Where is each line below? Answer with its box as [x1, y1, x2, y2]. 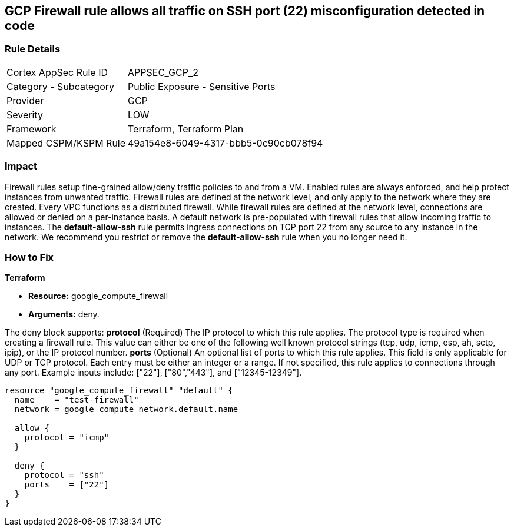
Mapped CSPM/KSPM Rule [6, 137, 126, 149]
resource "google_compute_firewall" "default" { [5, 386, 233, 396]
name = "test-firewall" [14, 395, 139, 405]
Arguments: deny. [28, 309, 100, 320]
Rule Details [5, 43, 61, 55]
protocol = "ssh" [24, 470, 104, 480]
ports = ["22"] [24, 480, 110, 490]
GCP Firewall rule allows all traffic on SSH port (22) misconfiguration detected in [5, 4, 485, 18]
